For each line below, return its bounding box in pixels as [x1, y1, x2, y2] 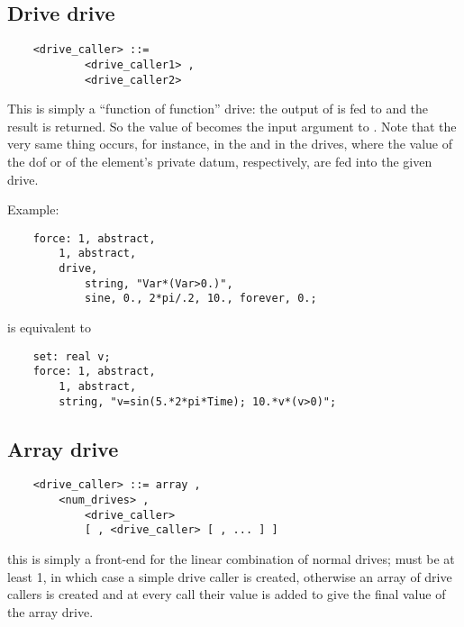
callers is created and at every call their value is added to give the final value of [7, 585, 446, 604]
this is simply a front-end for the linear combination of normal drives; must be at [7, 550, 455, 568]
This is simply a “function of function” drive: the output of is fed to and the [7, 99, 429, 118]
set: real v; [32, 350, 111, 363]
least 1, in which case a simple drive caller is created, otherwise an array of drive [7, 567, 452, 586]
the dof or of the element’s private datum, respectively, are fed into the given [7, 151, 432, 170]
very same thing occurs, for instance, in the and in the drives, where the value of [7, 134, 452, 153]
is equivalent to [7, 318, 92, 337]
